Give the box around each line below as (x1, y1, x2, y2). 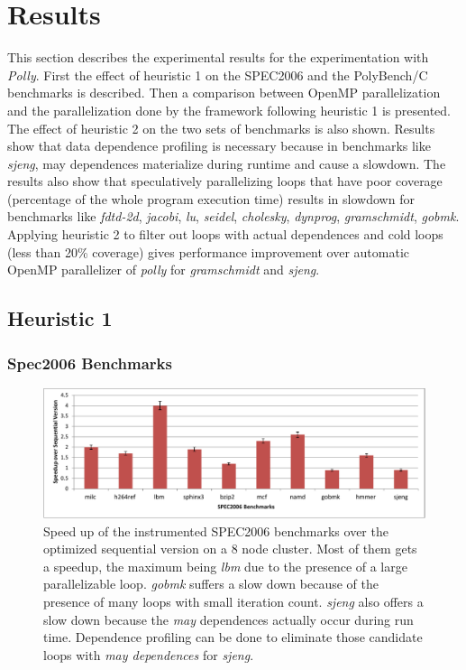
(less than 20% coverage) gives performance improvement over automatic (7, 242, 410, 261)
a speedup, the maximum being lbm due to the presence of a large (43, 556, 407, 575)
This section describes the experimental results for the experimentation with (7, 48, 429, 67)
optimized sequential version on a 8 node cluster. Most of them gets (43, 539, 417, 558)
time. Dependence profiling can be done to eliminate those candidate (43, 628, 423, 647)
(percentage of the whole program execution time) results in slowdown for (7, 189, 415, 208)
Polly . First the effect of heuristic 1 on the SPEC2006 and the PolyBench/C (7, 65, 428, 84)
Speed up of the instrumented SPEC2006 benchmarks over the (43, 521, 388, 540)
